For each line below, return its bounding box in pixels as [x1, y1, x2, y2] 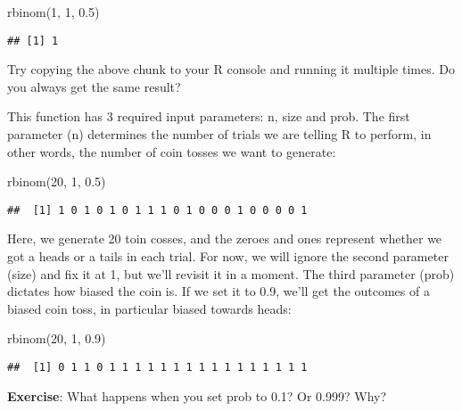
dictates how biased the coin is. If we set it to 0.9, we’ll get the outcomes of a [7, 282, 430, 300]
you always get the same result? [7, 77, 181, 95]
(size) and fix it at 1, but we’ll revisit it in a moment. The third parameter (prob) [7, 264, 455, 283]
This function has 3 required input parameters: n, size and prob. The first [7, 107, 410, 126]
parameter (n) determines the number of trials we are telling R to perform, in [7, 125, 432, 144]
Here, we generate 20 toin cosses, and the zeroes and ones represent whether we [7, 229, 442, 248]
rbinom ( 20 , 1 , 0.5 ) [7, 172, 106, 191]
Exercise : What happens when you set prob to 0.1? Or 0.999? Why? [7, 386, 387, 405]
